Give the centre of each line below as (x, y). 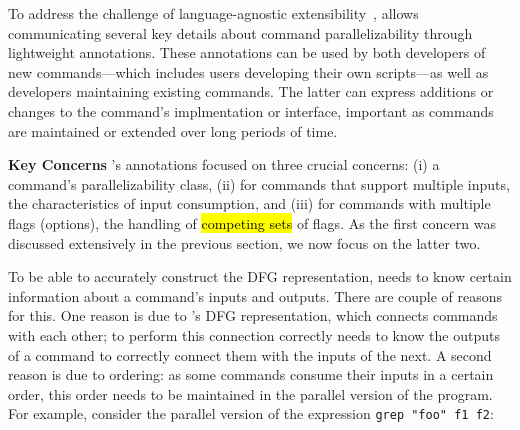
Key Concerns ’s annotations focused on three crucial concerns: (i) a (224, 164)
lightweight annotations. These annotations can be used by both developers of (247, 52)
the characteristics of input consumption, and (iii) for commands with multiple (249, 203)
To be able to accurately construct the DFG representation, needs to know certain (260, 276)
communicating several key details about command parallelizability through (240, 32)
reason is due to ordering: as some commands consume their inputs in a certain (251, 374)
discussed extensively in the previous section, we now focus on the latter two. (244, 242)
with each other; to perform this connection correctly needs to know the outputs (254, 334)
